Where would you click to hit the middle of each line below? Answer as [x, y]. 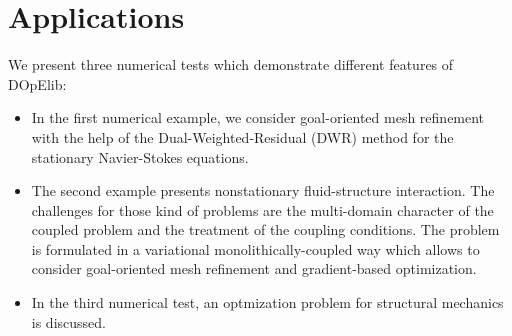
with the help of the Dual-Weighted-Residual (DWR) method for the [242, 136]
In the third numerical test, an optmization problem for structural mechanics [267, 302]
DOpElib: [37, 83]
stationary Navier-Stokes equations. [140, 156]
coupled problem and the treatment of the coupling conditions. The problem [265, 229]
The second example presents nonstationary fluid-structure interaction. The [263, 190]
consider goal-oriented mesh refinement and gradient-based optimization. [254, 268]
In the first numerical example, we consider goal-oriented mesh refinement [258, 117]
